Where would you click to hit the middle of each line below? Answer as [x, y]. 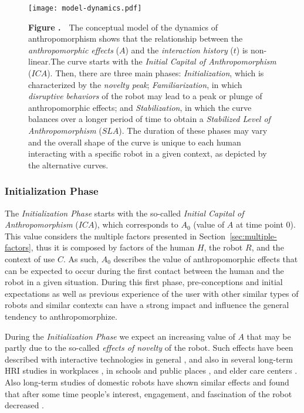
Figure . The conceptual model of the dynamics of [123, 27]
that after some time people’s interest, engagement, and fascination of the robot [148, 393]
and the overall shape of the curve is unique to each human [135, 142]
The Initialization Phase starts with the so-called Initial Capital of [124, 213]
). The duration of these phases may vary [193, 130]
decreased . [25, 405]
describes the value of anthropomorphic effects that [206, 258]
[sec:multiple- [253, 236]
